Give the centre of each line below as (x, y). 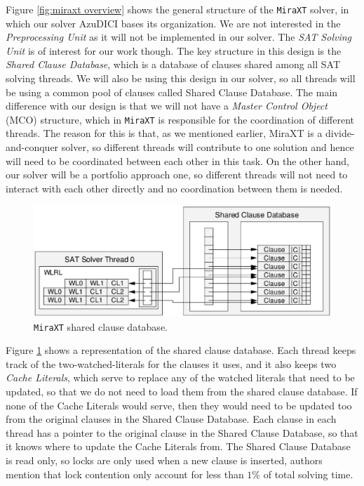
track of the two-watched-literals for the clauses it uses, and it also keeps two (171, 363)
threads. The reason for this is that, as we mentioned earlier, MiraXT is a (164, 133)
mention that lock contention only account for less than (125, 474)
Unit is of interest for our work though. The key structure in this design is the (174, 50)
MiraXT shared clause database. (101, 326)
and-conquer (32, 147)
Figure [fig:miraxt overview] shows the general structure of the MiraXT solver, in (177, 9)
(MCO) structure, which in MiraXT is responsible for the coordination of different (180, 119)
